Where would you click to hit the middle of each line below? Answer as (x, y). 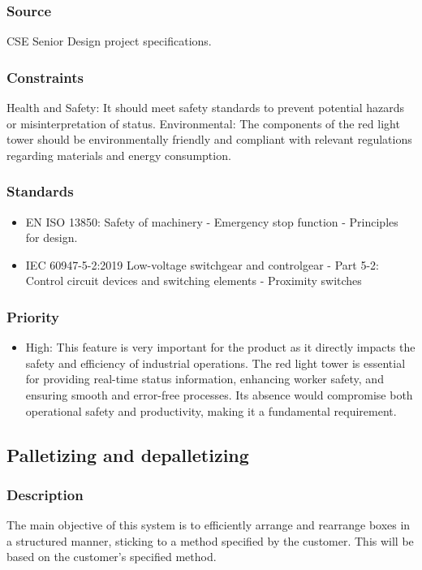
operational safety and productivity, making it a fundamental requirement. (211, 410)
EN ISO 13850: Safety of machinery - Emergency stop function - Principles (212, 221)
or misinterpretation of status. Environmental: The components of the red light (203, 123)
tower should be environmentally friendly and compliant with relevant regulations (209, 139)
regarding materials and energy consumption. (119, 155)
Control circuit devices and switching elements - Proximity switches (194, 281)
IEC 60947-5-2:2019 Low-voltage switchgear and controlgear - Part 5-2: (202, 264)
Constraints (45, 77)
